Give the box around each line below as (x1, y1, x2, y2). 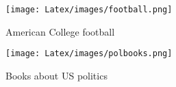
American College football (5, 24, 115, 38)
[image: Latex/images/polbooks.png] (5, 49, 173, 59)
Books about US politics (5, 68, 108, 82)
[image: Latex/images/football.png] (5, 5, 173, 14)
